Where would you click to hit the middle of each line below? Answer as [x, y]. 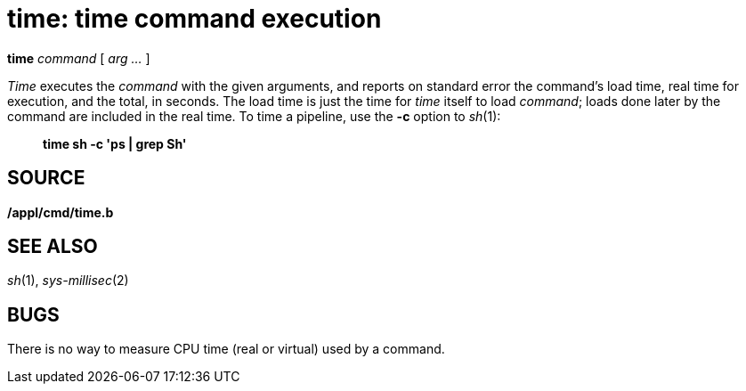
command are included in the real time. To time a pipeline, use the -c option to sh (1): [254, 116]
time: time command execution [195, 19]
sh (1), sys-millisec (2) [68, 281]
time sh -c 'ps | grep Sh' [115, 143]
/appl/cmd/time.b [61, 212]
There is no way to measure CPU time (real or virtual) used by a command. [226, 349]
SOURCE [46, 178]
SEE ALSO [53, 247]
